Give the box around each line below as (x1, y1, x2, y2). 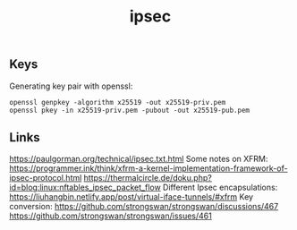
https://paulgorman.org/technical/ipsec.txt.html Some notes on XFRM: (9, 154, 268, 165)
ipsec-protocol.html (9, 173, 82, 183)
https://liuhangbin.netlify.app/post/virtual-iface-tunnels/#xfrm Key (9, 192, 253, 202)
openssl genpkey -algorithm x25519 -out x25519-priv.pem (9, 98, 226, 106)
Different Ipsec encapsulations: (162, 182, 278, 193)
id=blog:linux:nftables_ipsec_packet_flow (9, 182, 161, 193)
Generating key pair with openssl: (9, 81, 133, 91)
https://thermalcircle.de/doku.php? (83, 173, 212, 183)
